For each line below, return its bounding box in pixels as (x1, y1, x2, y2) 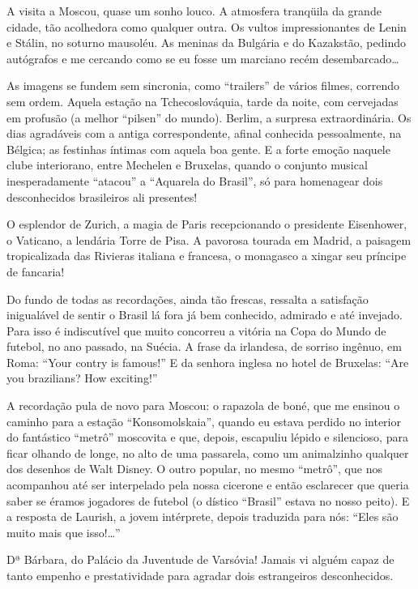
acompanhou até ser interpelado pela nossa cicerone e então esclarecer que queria (6, 476, 409, 493)
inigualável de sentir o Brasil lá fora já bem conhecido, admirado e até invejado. (6, 306, 403, 323)
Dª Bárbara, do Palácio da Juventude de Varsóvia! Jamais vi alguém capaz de (6, 551, 395, 568)
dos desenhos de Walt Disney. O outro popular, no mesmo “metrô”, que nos (6, 460, 382, 477)
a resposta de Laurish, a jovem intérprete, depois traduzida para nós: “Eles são (6, 508, 399, 525)
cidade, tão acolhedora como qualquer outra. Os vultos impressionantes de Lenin (6, 18, 407, 35)
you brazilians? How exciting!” (6, 369, 158, 386)
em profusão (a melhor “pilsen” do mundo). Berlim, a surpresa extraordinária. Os (6, 109, 412, 126)
